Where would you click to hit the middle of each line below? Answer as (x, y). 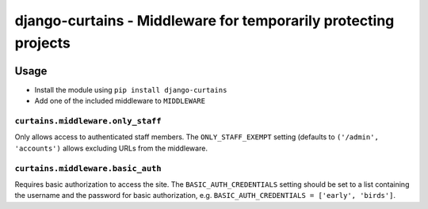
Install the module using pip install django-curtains (131, 89)
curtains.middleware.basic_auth (88, 168)
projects (43, 43)
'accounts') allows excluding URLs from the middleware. (111, 148)
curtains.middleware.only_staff (88, 121)
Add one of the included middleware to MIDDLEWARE (120, 101)
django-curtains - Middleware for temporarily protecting (204, 21)
